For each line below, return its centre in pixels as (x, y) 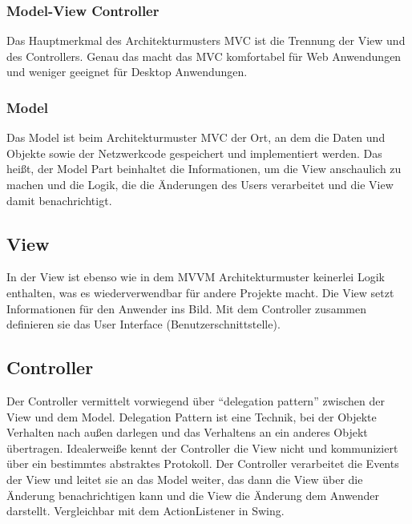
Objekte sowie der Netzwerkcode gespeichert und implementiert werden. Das (194, 153)
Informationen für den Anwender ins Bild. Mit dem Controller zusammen (186, 308)
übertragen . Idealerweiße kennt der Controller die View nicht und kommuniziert (202, 447)
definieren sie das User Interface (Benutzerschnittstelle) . (143, 324)
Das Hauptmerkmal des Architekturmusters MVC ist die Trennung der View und (206, 40)
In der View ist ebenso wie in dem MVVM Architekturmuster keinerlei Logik (196, 277)
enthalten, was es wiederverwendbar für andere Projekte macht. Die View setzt (200, 292)
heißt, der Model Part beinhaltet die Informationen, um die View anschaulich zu (204, 169)
